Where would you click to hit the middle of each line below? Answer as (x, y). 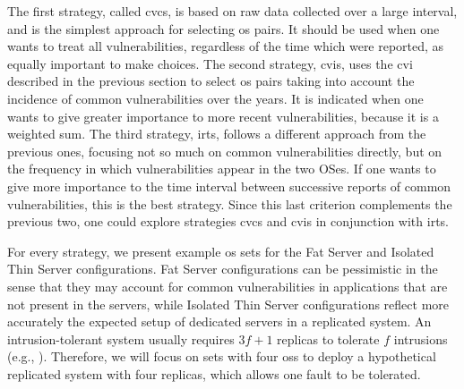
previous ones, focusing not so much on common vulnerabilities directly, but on (225, 151)
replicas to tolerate (328, 338)
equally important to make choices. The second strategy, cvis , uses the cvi (210, 63)
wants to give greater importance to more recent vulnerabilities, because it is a (223, 116)
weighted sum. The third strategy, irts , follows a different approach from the (217, 134)
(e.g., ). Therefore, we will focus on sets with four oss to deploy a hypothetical (222, 356)
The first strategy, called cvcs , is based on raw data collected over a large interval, (232, 11)
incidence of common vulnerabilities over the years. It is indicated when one (215, 98)
